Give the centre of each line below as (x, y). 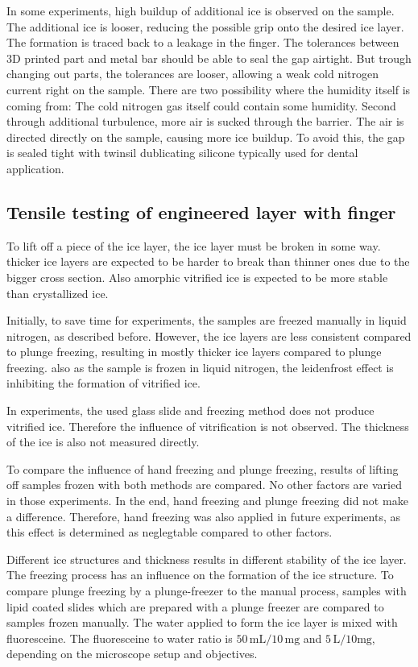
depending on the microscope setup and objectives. (132, 654)
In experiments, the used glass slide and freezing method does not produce (190, 410)
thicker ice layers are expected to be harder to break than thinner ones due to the (208, 261)
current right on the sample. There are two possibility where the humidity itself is (209, 89)
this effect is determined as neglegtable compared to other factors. (170, 532)
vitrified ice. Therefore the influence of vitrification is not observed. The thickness (208, 426)
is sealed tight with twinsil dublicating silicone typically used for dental (182, 153)
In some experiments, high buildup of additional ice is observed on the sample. (201, 10)
